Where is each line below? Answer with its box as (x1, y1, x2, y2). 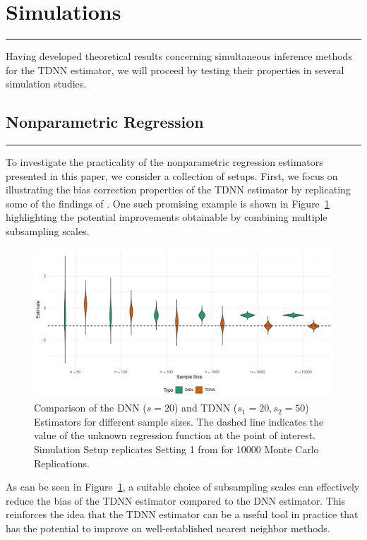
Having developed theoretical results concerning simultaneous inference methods (6, 49, 352, 64)
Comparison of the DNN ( (34, 400, 147, 415)
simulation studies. (6, 76, 87, 91)
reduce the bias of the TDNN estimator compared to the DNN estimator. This (6, 493, 346, 508)
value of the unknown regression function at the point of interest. (34, 428, 315, 443)
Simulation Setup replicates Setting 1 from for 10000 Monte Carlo (34, 442, 319, 457)
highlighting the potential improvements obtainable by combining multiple (6, 210, 327, 224)
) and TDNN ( (174, 400, 238, 415)
